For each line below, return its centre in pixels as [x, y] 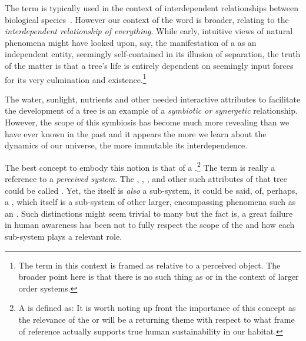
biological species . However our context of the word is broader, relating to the [147, 19]
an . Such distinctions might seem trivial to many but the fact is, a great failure [149, 213]
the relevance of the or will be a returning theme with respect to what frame [157, 319]
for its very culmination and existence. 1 [76, 78]
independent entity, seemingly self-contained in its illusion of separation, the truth [153, 54]
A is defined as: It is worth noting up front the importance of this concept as [157, 308]
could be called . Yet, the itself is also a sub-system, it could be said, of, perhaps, [151, 190]
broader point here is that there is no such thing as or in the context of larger [159, 277]
